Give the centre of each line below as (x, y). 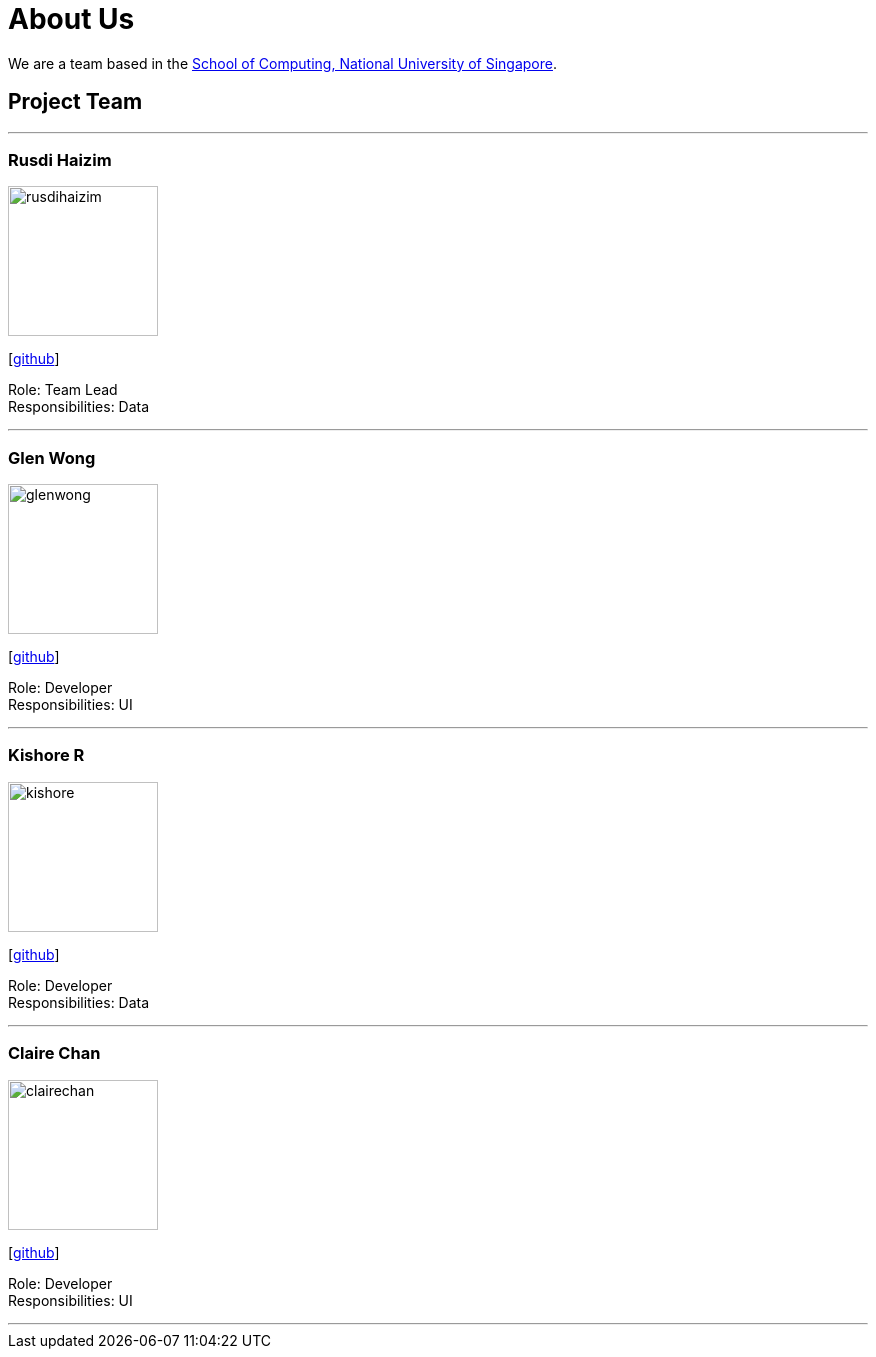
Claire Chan (54, 1053)
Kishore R (46, 755)
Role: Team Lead (63, 390)
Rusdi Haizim (60, 159)
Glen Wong (52, 457)
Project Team (75, 102)
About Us (71, 19)
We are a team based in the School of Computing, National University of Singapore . (283, 63)
